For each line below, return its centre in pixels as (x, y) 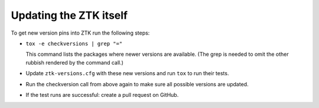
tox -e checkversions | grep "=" (74, 43)
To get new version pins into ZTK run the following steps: (80, 33)
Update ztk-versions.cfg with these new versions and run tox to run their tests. (127, 73)
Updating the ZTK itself (69, 15)
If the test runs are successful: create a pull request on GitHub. (102, 95)
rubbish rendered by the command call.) (75, 62)
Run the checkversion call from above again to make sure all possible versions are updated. (137, 84)
